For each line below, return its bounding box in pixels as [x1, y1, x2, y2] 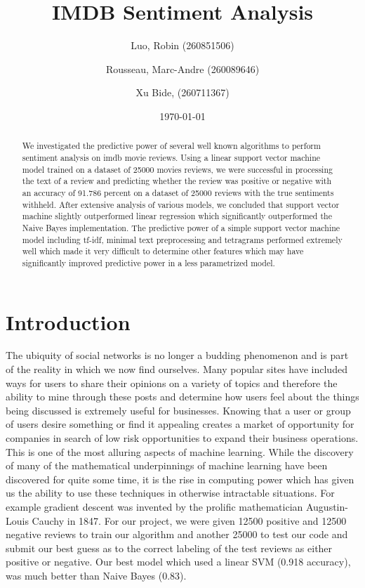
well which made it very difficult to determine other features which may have [22, 245, 304, 257]
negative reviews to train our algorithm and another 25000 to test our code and [6, 527, 348, 542]
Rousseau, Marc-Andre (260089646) [105, 61, 260, 76]
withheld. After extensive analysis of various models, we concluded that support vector [22, 198, 340, 210]
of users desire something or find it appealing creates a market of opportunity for [6, 417, 354, 431]
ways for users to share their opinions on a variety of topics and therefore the [6, 375, 338, 390]
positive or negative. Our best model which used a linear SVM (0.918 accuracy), [6, 554, 351, 569]
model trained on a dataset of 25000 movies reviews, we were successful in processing [22, 163, 333, 175]
